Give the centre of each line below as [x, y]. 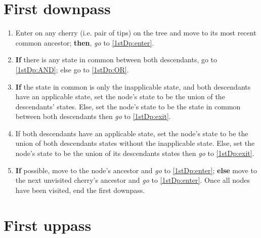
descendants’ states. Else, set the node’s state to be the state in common [128, 106]
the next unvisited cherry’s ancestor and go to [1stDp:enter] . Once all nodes [133, 180]
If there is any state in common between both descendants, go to [116, 59]
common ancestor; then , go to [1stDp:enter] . [85, 42]
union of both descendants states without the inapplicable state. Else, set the [135, 143]
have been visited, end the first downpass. [80, 190]
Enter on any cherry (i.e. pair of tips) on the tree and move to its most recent [136, 33]
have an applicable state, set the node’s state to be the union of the [120, 96]
